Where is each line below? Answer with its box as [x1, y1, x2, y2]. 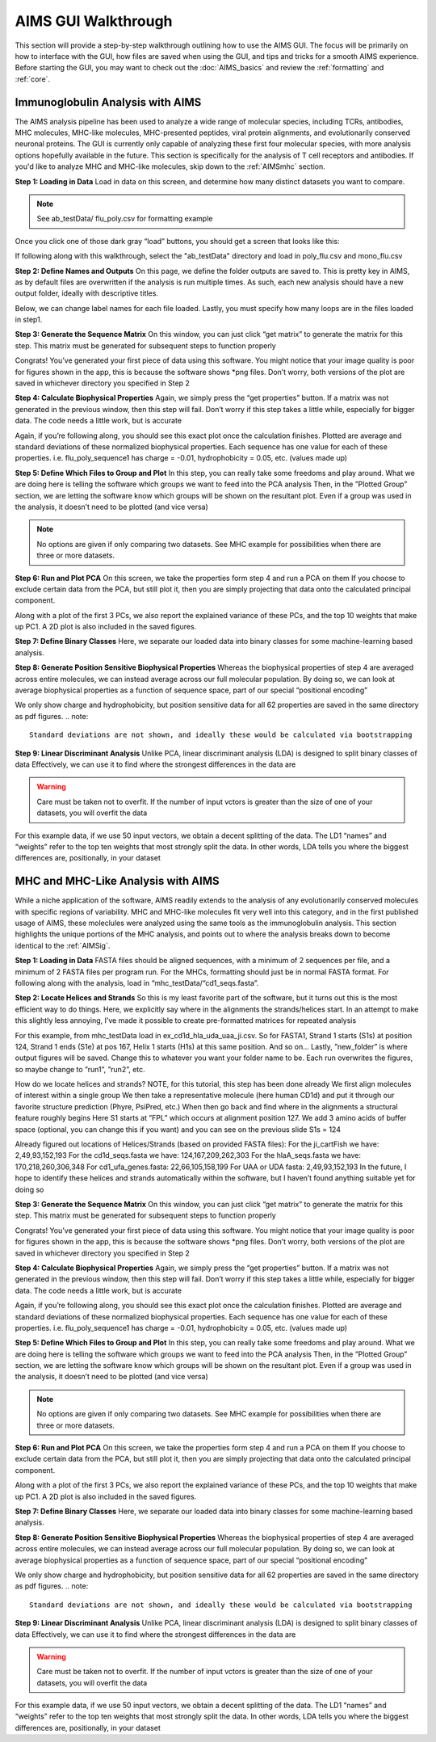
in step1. [15, 315, 43, 325]
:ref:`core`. [15, 74, 51, 84]
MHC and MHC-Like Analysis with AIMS [15, 874, 220, 888]
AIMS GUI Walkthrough [15, 12, 173, 30]
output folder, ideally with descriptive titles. [15, 288, 159, 298]
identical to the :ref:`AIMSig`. [15, 940, 111, 950]
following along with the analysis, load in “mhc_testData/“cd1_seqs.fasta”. [15, 978, 259, 987]
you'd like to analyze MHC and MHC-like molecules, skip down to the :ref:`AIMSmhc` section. [15, 162, 326, 171]
